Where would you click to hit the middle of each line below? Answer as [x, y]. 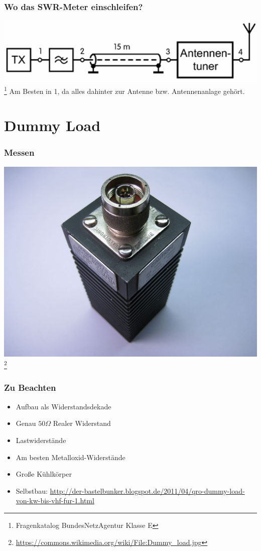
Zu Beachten [30, 388]
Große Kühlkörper [44, 474]
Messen [19, 152]
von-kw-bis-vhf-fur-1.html [55, 501]
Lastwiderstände [41, 440]
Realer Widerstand [82, 423]
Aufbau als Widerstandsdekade [63, 406]
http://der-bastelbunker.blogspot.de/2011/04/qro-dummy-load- [147, 490]
